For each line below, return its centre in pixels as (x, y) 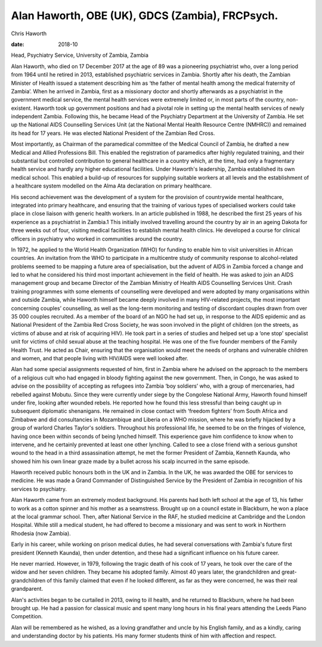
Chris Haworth (29, 33)
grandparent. (27, 589)
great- (289, 572)
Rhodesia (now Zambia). (41, 533)
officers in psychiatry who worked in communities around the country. (97, 238)
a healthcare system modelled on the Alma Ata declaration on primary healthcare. (111, 186)
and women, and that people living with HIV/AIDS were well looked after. (100, 358)
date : (18, 44)
